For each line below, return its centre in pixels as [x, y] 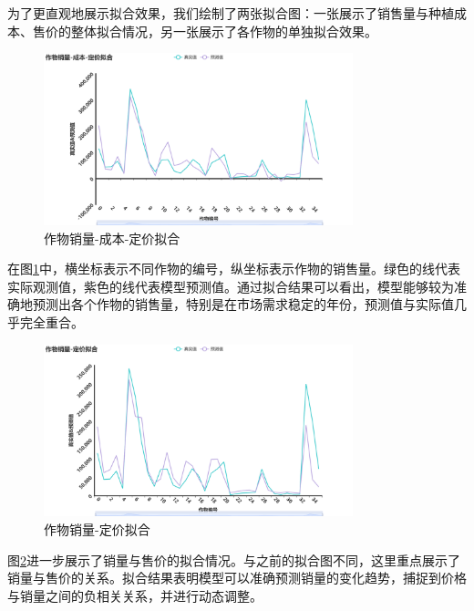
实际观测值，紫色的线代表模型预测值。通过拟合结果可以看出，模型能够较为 [231, 286]
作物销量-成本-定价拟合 [112, 238]
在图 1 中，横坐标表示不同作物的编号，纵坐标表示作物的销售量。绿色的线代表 [234, 269]
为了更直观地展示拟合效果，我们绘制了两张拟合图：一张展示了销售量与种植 [231, 13]
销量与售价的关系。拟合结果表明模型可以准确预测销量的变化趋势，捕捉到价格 [237, 578]
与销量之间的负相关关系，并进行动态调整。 [135, 595]
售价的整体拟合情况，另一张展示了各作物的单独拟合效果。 [205, 31]
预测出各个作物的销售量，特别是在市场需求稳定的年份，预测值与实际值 [243, 304]
